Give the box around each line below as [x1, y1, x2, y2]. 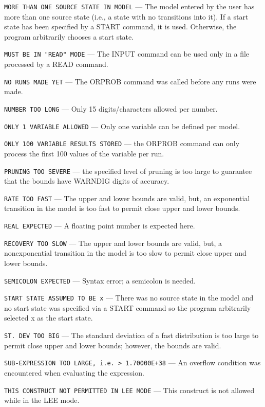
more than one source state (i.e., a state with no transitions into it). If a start [4, 11, 249, 22]
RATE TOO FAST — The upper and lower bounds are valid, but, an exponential [4, 192, 250, 203]
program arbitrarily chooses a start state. [4, 31, 134, 42]
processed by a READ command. [4, 59, 108, 69]
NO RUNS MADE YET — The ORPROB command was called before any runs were [4, 76, 256, 86]
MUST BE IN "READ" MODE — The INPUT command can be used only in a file [4, 48, 250, 59]
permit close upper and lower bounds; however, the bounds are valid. [4, 340, 221, 350]
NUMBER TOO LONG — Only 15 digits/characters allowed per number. [4, 103, 218, 114]
